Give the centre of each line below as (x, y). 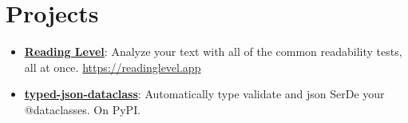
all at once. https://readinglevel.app (113, 67)
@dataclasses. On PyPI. (83, 109)
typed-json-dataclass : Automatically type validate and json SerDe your (204, 94)
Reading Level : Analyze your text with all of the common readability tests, (213, 52)
